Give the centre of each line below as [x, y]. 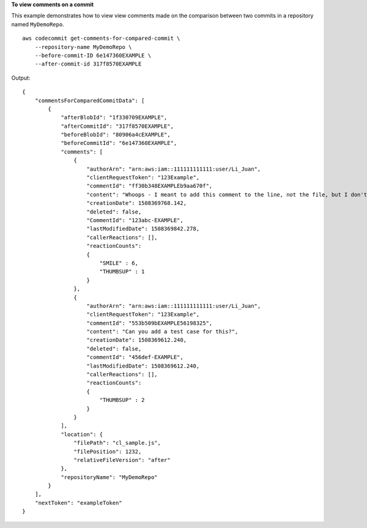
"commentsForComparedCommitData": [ [90, 100]
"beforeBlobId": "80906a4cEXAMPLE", [116, 135]
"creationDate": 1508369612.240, [136, 340]
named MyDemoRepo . [38, 24]
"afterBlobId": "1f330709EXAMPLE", [114, 117]
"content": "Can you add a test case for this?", [162, 332]
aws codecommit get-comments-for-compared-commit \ [101, 39]
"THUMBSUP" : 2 [122, 400]
